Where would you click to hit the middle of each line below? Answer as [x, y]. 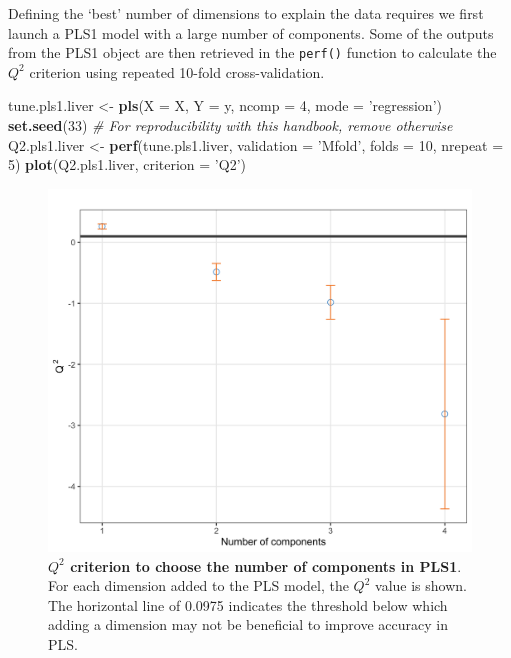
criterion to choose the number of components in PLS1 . [266, 565]
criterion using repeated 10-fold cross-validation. [177, 71]
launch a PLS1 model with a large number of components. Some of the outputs [251, 32]
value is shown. [421, 585]
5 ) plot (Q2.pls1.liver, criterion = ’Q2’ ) [127, 164]
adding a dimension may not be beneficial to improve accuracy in [248, 624]
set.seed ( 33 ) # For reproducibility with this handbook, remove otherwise [230, 125]
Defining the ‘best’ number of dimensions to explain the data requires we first [246, 13]
